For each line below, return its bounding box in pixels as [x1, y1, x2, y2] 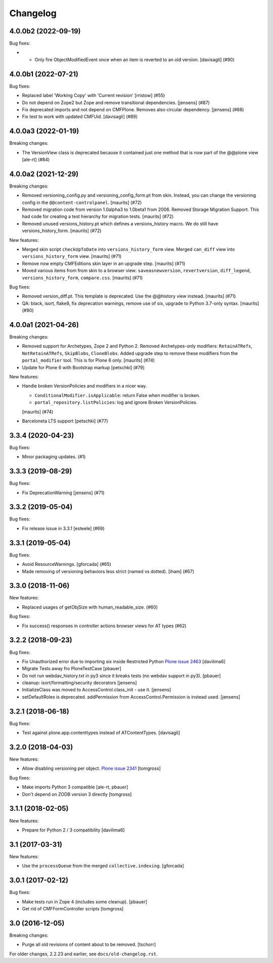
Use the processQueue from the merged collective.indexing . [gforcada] [22, 863, 184, 869]
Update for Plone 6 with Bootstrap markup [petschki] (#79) [22, 364, 145, 370]
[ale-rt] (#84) [22, 157, 50, 162]
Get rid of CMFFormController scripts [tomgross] [22, 905, 124, 911]
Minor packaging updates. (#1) [22, 454, 86, 460]
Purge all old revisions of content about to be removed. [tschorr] [22, 941, 156, 948]
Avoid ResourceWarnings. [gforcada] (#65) [22, 561, 111, 567]
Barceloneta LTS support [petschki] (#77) [22, 418, 108, 424]
